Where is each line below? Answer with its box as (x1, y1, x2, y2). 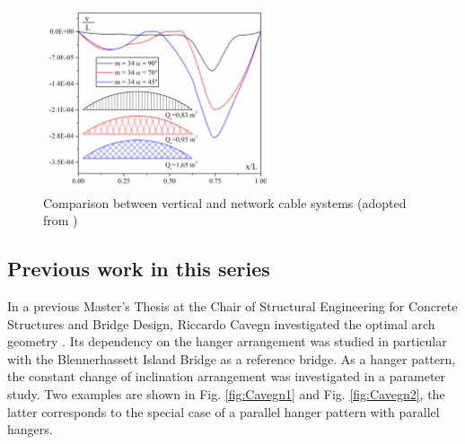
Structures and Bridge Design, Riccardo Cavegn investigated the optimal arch (7, 314, 435, 333)
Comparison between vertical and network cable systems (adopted (43, 193, 407, 212)
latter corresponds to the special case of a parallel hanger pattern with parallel (7, 402, 440, 421)
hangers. (7, 420, 53, 439)
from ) (43, 211, 78, 230)
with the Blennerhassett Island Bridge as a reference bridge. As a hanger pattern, (7, 349, 456, 368)
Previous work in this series (7, 255, 270, 283)
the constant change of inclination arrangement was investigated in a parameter (7, 367, 446, 386)
